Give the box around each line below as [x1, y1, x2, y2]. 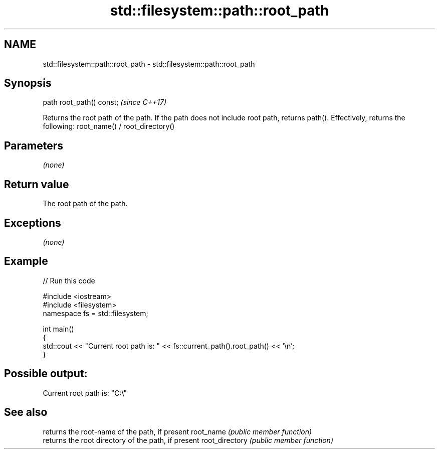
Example [4, 255, 48, 268]
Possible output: [4, 367, 88, 380]
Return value [4, 178, 69, 191]
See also [4, 406, 48, 419]
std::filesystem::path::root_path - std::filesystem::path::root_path [43, 59, 255, 68]
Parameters [4, 139, 63, 152]
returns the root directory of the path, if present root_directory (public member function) [43, 435, 334, 444]
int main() [43, 324, 74, 333]
